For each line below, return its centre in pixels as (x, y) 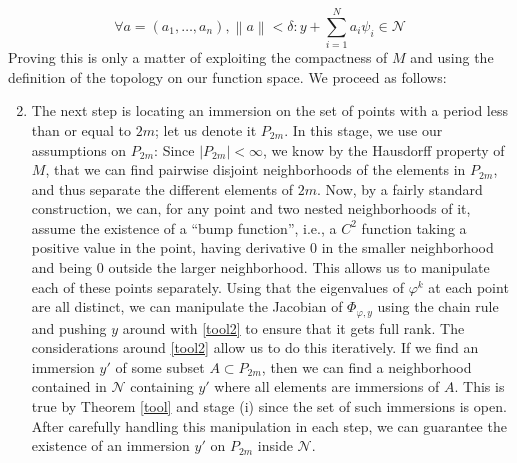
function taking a (414, 227)
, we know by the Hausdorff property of (383, 149)
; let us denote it (205, 129)
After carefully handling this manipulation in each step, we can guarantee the (269, 425)
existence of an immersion (110, 445)
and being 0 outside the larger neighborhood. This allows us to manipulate (260, 267)
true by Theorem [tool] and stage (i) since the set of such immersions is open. (269, 406)
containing (162, 386)
